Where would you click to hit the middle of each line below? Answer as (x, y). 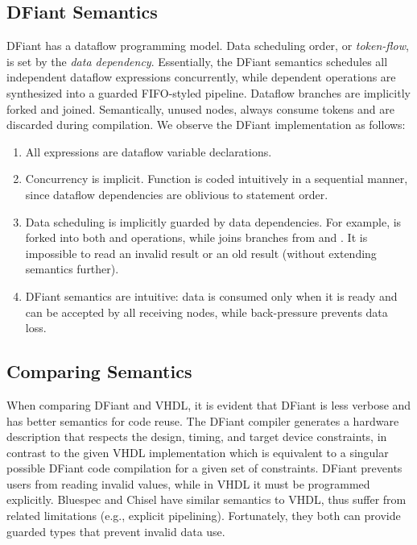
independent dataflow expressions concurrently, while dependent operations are (201, 77)
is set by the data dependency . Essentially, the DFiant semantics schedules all (197, 61)
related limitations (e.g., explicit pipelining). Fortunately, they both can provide (204, 516)
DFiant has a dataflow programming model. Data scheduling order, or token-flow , (208, 46)
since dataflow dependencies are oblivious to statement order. (177, 194)
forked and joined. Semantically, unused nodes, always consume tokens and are (200, 108)
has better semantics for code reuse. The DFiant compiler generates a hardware (203, 420)
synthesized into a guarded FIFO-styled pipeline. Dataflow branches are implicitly (208, 92)
